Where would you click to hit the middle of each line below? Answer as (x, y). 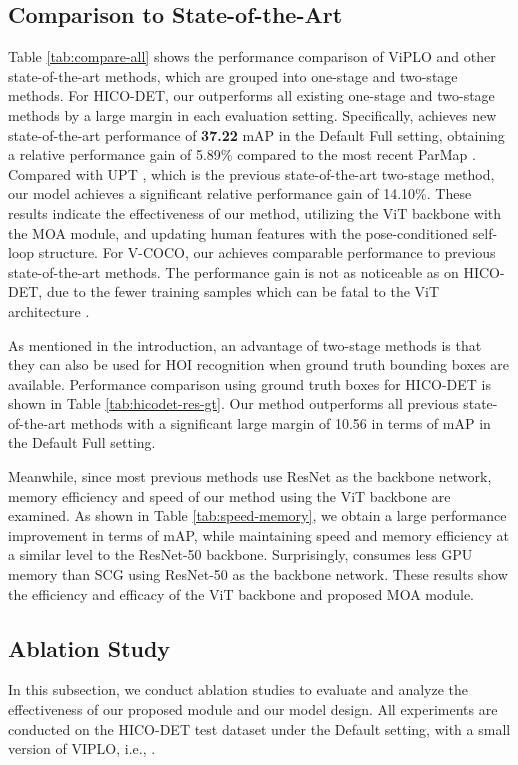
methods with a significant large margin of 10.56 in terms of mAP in (280, 422)
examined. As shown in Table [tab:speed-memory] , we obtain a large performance (257, 515)
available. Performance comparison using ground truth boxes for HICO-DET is (249, 383)
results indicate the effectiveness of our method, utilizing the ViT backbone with (255, 212)
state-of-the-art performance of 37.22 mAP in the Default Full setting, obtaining (256, 134)
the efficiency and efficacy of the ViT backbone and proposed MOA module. (241, 593)
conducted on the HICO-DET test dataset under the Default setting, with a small (259, 728)
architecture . (49, 310)
